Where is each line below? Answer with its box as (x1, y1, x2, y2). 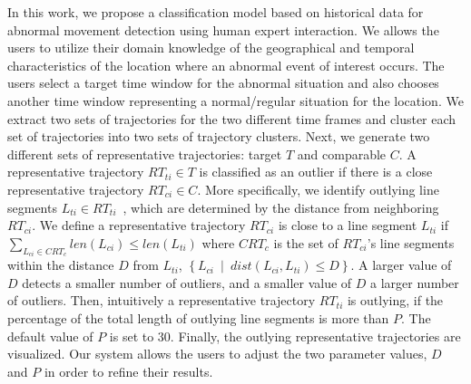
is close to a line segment (278, 216, 417, 235)
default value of (7, 326, 93, 345)
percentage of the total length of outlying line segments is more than (7, 308, 389, 327)
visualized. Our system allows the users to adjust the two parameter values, (7, 344, 427, 363)
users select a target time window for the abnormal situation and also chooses (7, 73, 439, 92)
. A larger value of (350, 255, 452, 274)
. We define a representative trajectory (32, 216, 246, 235)
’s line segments (367, 233, 455, 252)
